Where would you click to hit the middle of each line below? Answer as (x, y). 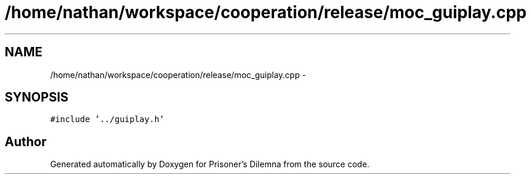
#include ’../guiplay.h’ (107, 119)
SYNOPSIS (37, 97)
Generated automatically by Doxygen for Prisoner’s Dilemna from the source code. (210, 164)
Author (26, 141)
